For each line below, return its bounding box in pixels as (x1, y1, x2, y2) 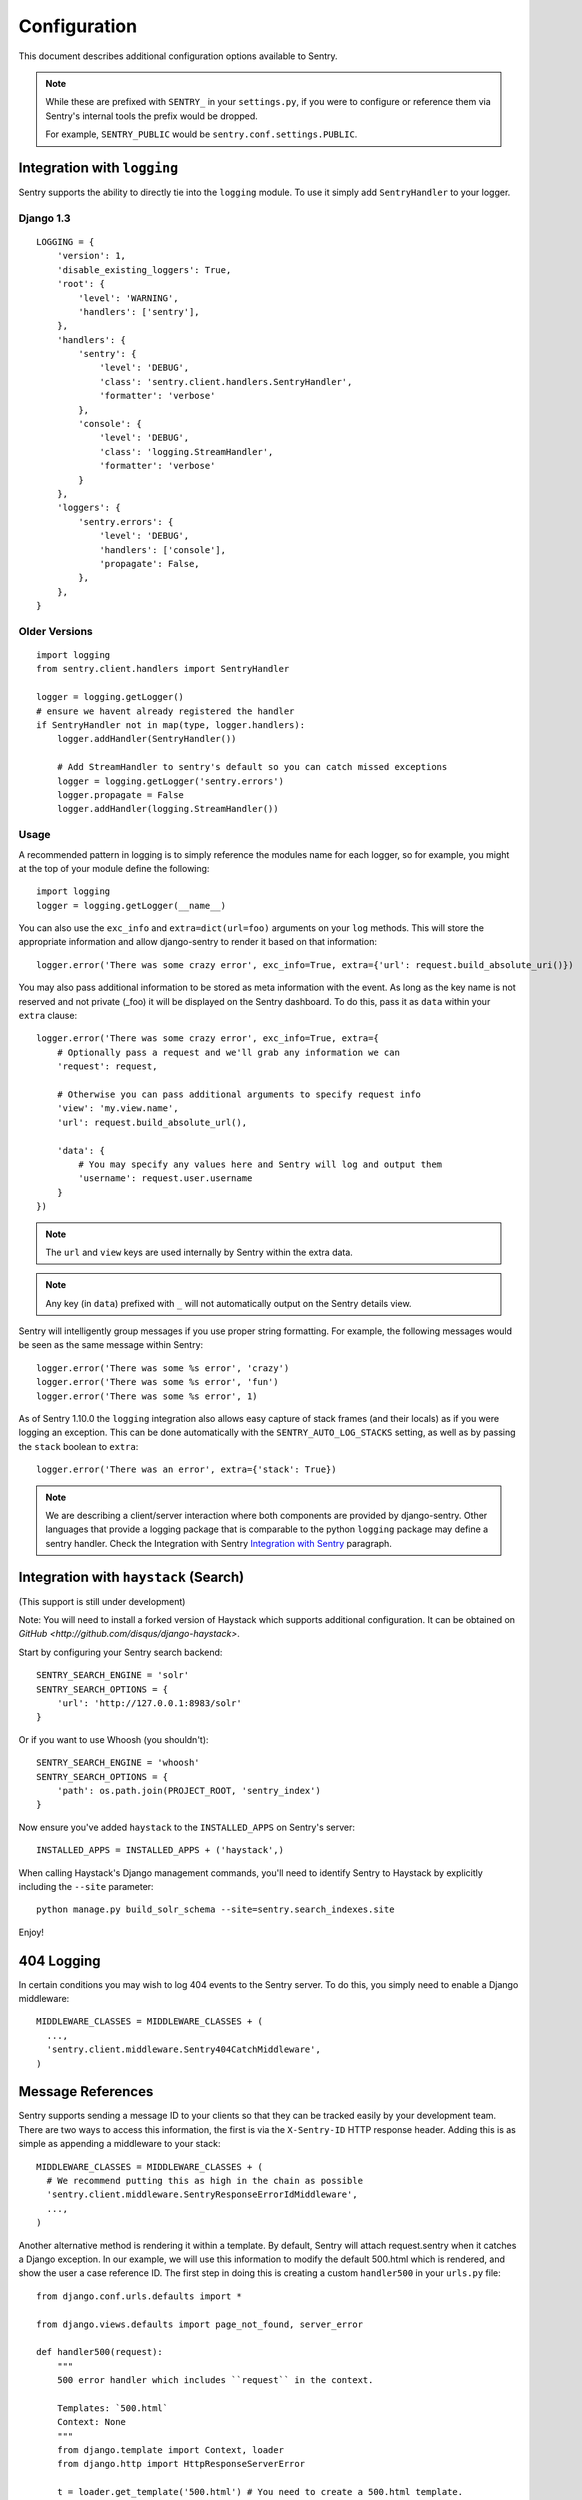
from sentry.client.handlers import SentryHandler (36, 663, 290, 675)
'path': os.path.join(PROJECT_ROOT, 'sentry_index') (56, 1785, 322, 1796)
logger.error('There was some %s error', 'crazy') (36, 1362, 290, 1374)
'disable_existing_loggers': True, (56, 264, 232, 275)
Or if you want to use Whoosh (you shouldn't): (18, 1733, 209, 1745)
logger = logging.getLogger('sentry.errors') (56, 775, 285, 787)
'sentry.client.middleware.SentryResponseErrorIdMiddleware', (46, 2189, 359, 2200)
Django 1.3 (18, 211, 71, 225)
